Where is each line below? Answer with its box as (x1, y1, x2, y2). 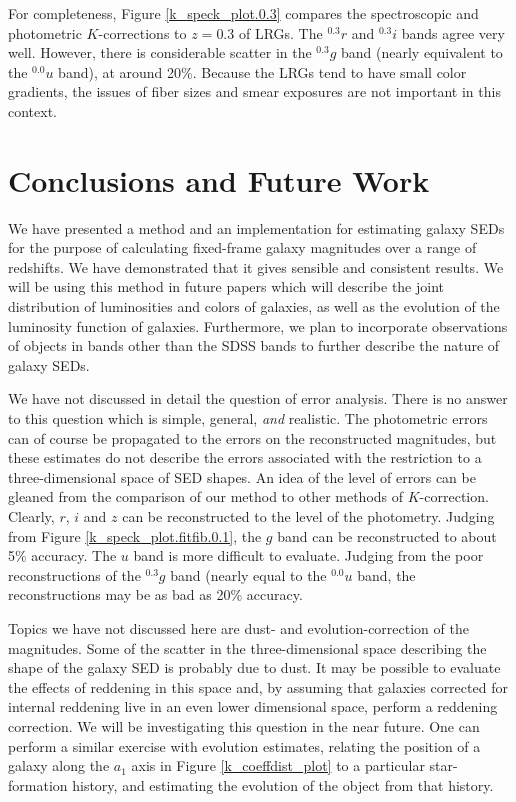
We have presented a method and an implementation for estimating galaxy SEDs (8, 217, 505, 238)
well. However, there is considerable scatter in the (8, 42, 312, 63)
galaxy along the (8, 755, 110, 776)
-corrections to (98, 22, 187, 43)
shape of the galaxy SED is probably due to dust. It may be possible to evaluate (8, 657, 501, 678)
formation (8, 774, 68, 795)
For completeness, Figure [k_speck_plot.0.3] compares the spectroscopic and (8, 3, 479, 23)
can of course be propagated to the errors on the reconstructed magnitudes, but (8, 427, 497, 448)
